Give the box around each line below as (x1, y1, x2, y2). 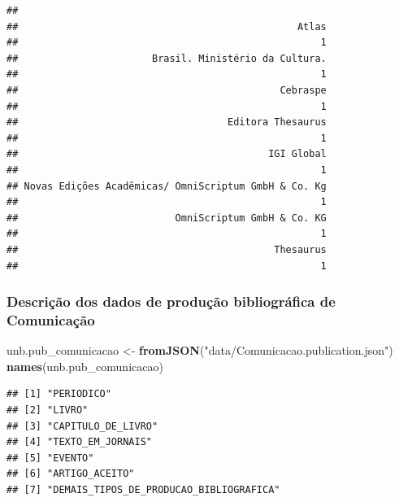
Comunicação (7, 309, 95, 330)
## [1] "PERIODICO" (7, 388, 111, 400)
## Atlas (7, 20, 327, 33)
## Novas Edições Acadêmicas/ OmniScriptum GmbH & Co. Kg (7, 180, 327, 192)
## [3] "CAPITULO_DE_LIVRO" (7, 420, 158, 432)
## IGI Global (7, 148, 327, 160)
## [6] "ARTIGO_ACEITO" (7, 468, 135, 480)
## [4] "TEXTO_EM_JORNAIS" (7, 436, 152, 448)
